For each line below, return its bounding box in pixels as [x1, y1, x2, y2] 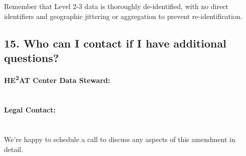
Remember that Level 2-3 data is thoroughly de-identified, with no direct [4, 1, 228, 11]
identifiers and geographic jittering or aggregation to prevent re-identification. [4, 10, 242, 21]
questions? [4, 49, 59, 65]
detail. [4, 143, 24, 154]
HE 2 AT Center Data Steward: [4, 73, 110, 85]
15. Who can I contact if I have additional [4, 35, 226, 50]
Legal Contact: [4, 104, 56, 115]
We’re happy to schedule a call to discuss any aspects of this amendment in [4, 134, 235, 144]
